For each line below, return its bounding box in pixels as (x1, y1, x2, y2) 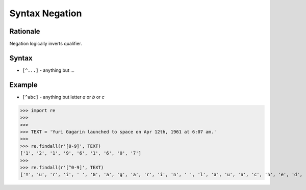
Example (9, 80, 38, 89)
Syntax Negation (9, 8, 82, 19)
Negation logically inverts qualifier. (9, 41, 83, 47)
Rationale (9, 27, 40, 36)
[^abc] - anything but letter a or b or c (22, 94, 105, 100)
